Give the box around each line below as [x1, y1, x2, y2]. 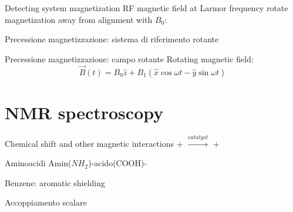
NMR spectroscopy [5, 100, 164, 124]
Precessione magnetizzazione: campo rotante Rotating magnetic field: [5, 52, 254, 65]
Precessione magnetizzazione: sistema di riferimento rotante [5, 33, 219, 45]
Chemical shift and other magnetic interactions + [5, 137, 183, 149]
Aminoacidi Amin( [5, 157, 72, 169]
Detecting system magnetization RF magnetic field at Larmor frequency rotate [5, 2, 288, 14]
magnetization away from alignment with [5, 13, 153, 25]
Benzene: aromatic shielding [5, 176, 106, 189]
